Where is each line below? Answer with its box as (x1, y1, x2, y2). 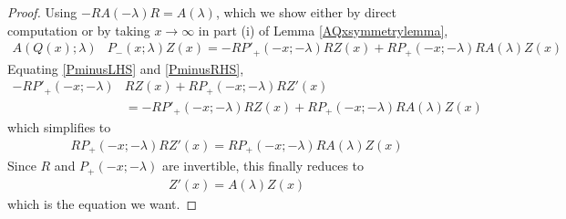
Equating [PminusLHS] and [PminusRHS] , (7, 58, 244, 78)
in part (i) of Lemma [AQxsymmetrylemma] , (198, 20, 448, 39)
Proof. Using (7, 3, 77, 21)
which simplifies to (7, 118, 111, 137)
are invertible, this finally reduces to (161, 156, 365, 175)
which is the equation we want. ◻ (7, 193, 198, 213)
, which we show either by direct (215, 3, 397, 21)
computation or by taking (7, 20, 150, 39)
